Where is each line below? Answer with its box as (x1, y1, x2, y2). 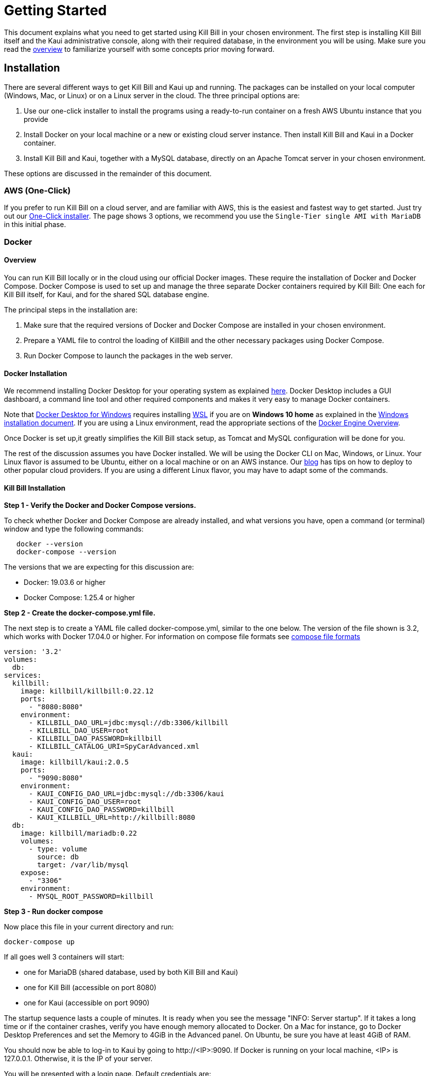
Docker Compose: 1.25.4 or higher (24, 593, 135, 602)
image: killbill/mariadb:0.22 (20, 829, 137, 838)
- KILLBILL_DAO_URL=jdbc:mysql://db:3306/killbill (29, 719, 229, 727)
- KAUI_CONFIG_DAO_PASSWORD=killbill (29, 806, 175, 814)
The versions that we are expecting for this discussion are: (4, 563, 194, 572)
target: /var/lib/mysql (37, 861, 129, 869)
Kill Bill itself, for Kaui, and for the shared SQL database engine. (4, 290, 210, 299)
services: (4, 671, 41, 680)
